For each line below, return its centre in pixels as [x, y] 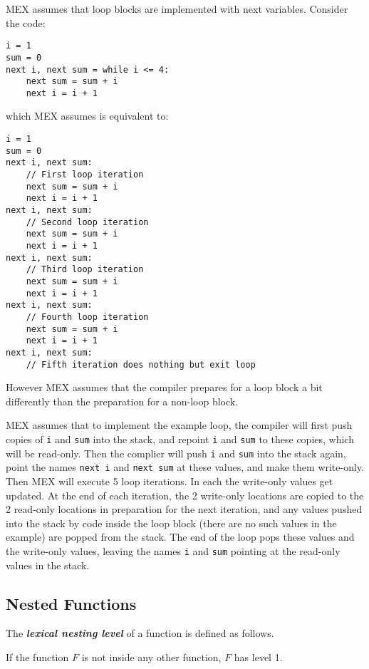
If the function [37, 657]
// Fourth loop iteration [87, 317]
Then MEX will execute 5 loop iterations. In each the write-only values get [170, 481]
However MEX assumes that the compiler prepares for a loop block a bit [164, 387]
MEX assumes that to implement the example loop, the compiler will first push [179, 425]
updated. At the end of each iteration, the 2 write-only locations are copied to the [185, 495]
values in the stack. [48, 565]
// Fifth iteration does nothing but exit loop [141, 364]
